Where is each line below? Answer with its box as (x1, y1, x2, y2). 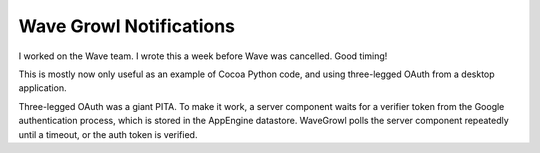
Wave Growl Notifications (18, 15, 235, 37)
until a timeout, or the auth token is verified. (18, 128, 198, 140)
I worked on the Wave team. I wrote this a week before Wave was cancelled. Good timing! (18, 50, 388, 62)
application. (18, 82, 67, 94)
